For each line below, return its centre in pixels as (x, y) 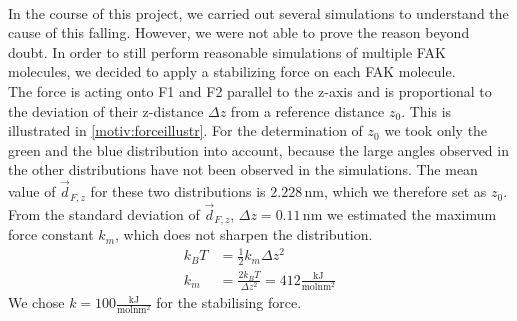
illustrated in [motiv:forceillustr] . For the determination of (185, 130)
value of (32, 191)
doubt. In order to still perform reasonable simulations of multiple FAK (227, 51)
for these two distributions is (178, 191)
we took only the (436, 130)
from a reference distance (307, 110)
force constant (51, 234)
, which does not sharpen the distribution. (244, 234)
